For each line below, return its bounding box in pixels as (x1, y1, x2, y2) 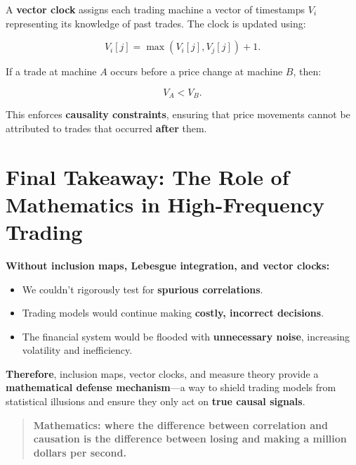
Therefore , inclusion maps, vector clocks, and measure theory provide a (6, 366, 319, 381)
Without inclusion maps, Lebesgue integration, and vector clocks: (6, 257, 330, 272)
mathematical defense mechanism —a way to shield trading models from (6, 380, 336, 395)
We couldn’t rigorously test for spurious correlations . (22, 281, 263, 296)
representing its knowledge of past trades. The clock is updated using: (6, 15, 306, 30)
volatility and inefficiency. (22, 343, 133, 357)
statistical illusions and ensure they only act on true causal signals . (6, 394, 305, 409)
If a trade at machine (6, 64, 97, 79)
